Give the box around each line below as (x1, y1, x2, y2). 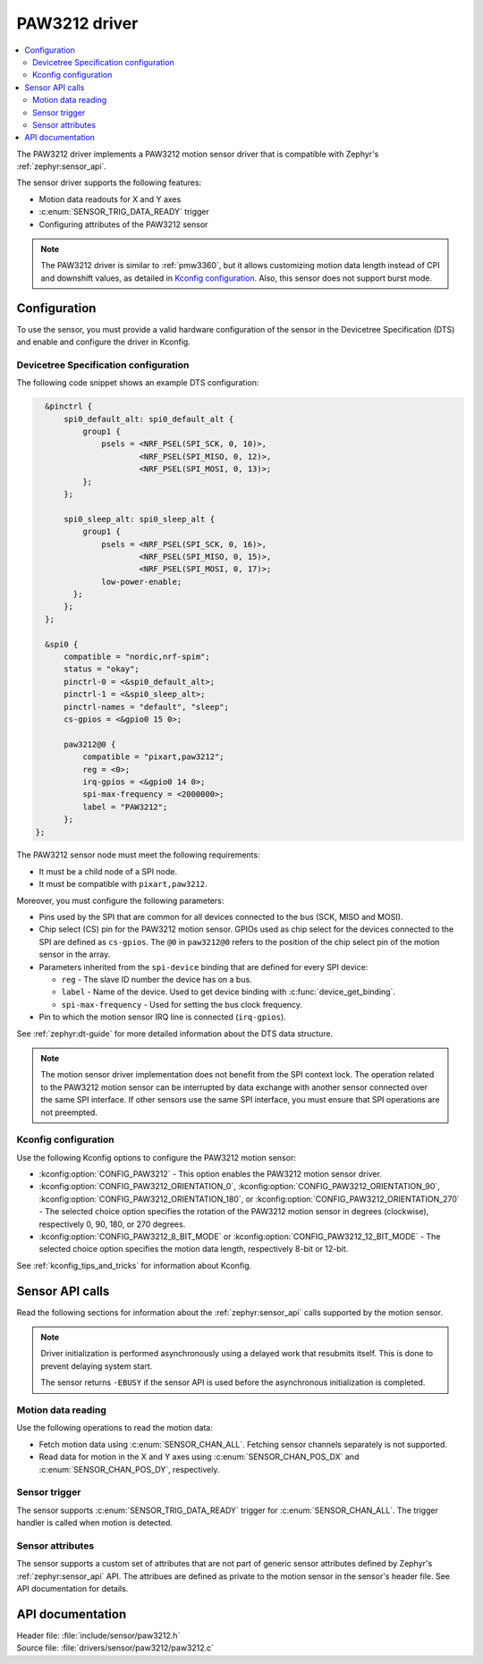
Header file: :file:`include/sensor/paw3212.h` (16, 1630, 181, 1641)
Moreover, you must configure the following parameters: (16, 895, 225, 906)
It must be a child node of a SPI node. (38, 866, 178, 876)
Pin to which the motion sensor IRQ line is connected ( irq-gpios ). (38, 1011, 286, 1023)
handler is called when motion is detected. (16, 1517, 174, 1528)
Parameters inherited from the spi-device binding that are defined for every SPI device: (38, 961, 369, 972)
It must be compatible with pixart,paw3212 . (38, 879, 208, 890)
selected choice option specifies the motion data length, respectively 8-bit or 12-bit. (38, 1244, 349, 1254)
